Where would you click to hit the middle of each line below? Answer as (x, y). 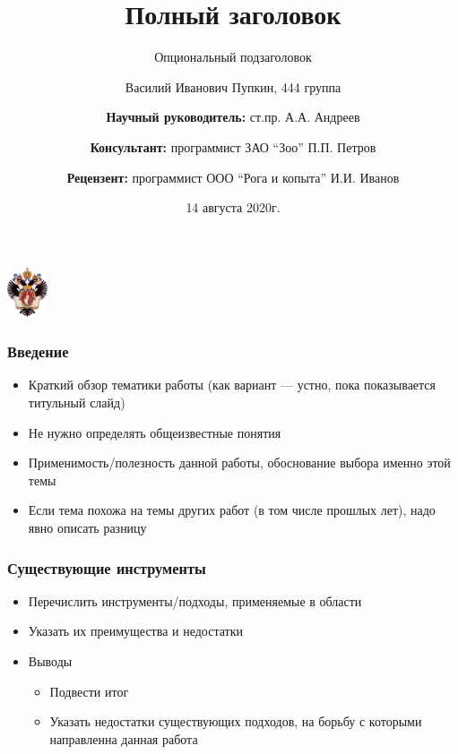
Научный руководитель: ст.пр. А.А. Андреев (233, 117)
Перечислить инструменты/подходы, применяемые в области (195, 600)
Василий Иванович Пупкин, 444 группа (233, 86)
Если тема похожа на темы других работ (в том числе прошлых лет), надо (232, 510)
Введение (38, 351)
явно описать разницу (87, 528)
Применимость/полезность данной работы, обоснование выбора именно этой (239, 463)
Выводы (50, 661)
